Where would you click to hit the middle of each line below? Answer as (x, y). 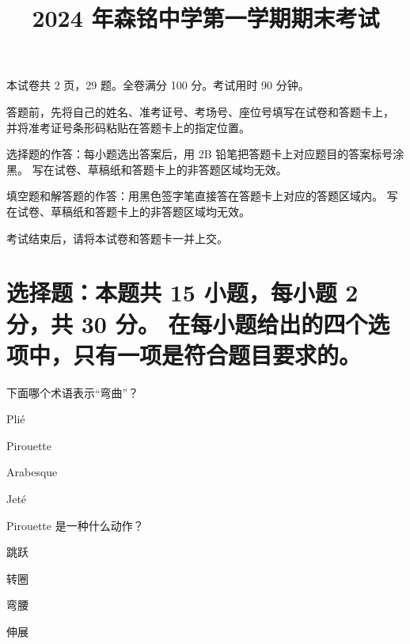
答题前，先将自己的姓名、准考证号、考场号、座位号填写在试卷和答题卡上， (200, 111)
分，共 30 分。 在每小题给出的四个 (187, 323)
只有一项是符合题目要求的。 (217, 354)
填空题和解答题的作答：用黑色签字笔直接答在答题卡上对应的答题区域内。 (195, 196)
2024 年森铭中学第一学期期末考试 (206, 18)
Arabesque (32, 472)
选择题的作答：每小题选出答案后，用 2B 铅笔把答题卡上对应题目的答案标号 (200, 154)
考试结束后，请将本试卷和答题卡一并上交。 (117, 238)
